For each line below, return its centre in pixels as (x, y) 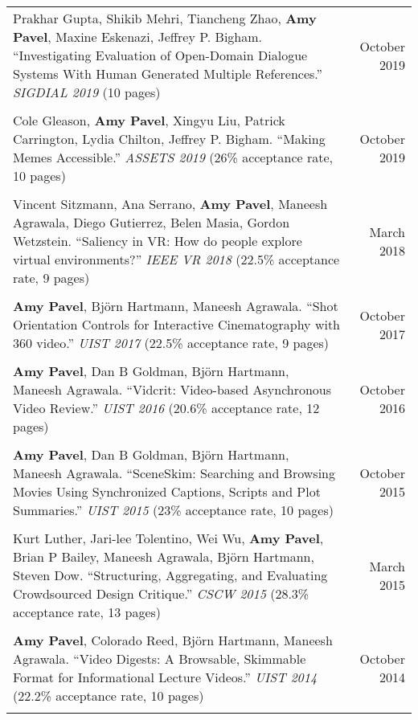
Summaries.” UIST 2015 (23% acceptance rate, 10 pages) (173, 510)
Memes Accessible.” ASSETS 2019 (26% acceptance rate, (173, 157)
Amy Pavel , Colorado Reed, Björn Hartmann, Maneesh (173, 640)
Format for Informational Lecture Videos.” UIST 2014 (165, 677)
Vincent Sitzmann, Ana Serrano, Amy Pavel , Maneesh (170, 204)
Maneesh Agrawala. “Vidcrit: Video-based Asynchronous (172, 389)
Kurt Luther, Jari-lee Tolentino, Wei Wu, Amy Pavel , (168, 538)
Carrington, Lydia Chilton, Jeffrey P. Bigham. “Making (169, 139)
